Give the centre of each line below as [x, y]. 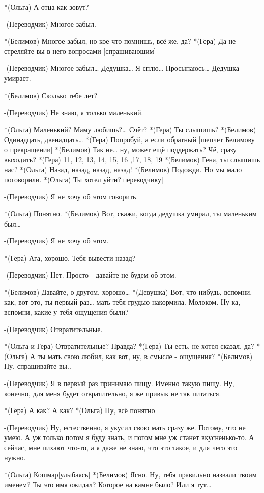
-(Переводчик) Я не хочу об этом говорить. [71, 196]
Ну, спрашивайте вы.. [38, 366]
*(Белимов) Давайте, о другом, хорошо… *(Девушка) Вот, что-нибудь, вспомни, [128, 292]
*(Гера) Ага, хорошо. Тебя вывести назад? [70, 257]
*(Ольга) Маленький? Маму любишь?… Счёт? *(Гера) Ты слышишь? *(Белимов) [130, 129]
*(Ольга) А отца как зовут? [47, 7]
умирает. [18, 78]
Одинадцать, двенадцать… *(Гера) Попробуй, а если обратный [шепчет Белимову [129, 139]
